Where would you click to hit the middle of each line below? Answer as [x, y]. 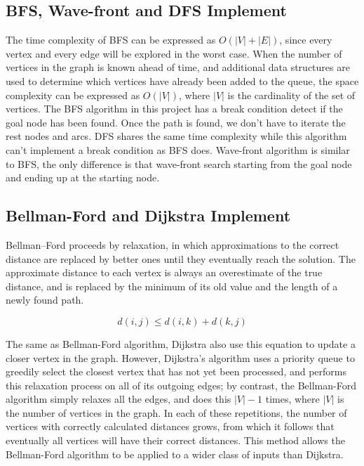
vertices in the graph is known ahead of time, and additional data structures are [178, 67]
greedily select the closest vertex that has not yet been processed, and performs [176, 371]
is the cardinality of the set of [291, 95]
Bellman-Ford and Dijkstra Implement [148, 215]
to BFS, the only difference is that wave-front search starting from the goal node [179, 163]
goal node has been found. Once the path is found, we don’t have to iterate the [176, 122]
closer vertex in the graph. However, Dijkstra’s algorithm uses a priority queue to [180, 357]
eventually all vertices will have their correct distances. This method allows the [175, 440]
